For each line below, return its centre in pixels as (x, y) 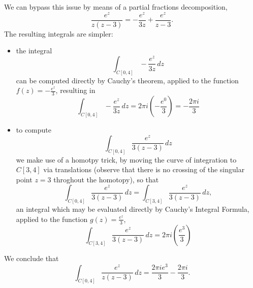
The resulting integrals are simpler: (59, 33)
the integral (34, 51)
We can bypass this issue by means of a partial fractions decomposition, (116, 7)
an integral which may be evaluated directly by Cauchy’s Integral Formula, (133, 209)
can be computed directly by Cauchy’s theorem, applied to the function (127, 80)
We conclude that (31, 258)
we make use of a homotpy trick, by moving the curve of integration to (126, 159)
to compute (34, 130)
